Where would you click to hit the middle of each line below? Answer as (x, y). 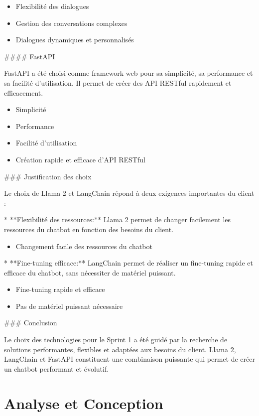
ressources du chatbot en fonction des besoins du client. (89, 229)
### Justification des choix (48, 176)
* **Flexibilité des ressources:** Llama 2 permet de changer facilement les (118, 219)
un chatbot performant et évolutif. (57, 368)
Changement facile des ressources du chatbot (84, 246)
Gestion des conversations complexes (71, 23)
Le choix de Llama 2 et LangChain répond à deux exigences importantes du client (129, 193)
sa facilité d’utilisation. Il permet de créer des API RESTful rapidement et (118, 82)
